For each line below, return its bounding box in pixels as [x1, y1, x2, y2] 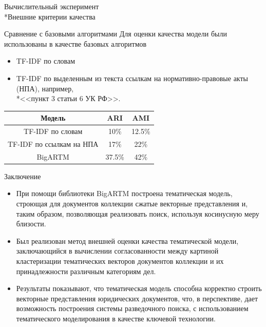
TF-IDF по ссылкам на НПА [8, 138, 99, 149]
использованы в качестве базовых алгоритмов [4, 38, 147, 49]
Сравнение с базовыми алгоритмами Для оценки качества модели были [4, 28, 227, 39]
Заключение [4, 170, 41, 181]
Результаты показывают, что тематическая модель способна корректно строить [16, 283, 262, 294]
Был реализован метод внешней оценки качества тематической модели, [16, 235, 239, 246]
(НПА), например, [16, 83, 74, 93]
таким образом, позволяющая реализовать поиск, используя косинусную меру [16, 208, 259, 219]
